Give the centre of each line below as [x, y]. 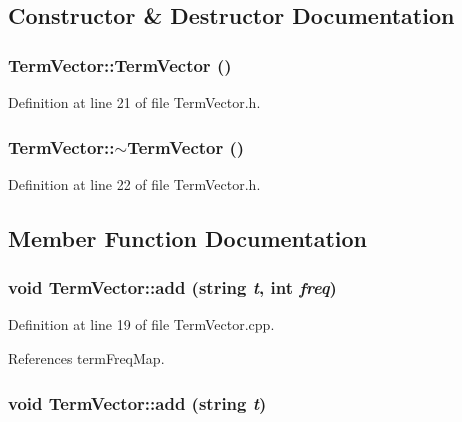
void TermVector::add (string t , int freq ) [172, 287]
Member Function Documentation [188, 237]
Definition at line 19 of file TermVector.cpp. [141, 324]
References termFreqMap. [86, 358]
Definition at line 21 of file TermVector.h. [134, 102]
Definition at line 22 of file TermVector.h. [134, 183]
